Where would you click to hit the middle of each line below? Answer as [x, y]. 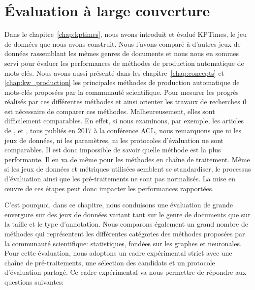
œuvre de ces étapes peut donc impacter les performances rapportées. [109, 188]
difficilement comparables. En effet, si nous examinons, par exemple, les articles [124, 121]
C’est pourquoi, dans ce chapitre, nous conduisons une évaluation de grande [119, 205]
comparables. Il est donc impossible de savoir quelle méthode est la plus [113, 150]
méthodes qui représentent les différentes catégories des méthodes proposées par [125, 233]
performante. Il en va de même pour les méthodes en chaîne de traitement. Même [127, 159]
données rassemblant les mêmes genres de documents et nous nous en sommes [122, 53]
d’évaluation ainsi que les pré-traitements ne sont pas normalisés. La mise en [120, 179]
